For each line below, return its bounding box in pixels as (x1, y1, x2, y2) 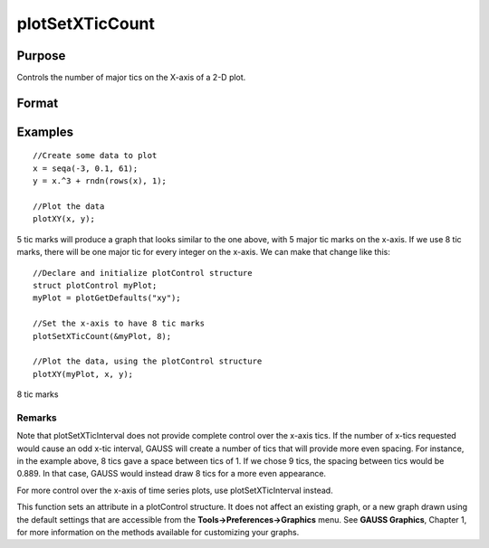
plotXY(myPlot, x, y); (33, 369, 134, 379)
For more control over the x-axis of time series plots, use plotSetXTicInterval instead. (16, 485, 334, 496)
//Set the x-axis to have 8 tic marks (33, 318, 206, 329)
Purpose (16, 48, 66, 63)
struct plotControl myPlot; (33, 280, 158, 290)
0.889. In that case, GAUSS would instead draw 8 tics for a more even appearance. (16, 468, 326, 479)
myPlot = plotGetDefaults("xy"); (33, 293, 181, 303)
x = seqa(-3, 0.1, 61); (33, 163, 139, 174)
